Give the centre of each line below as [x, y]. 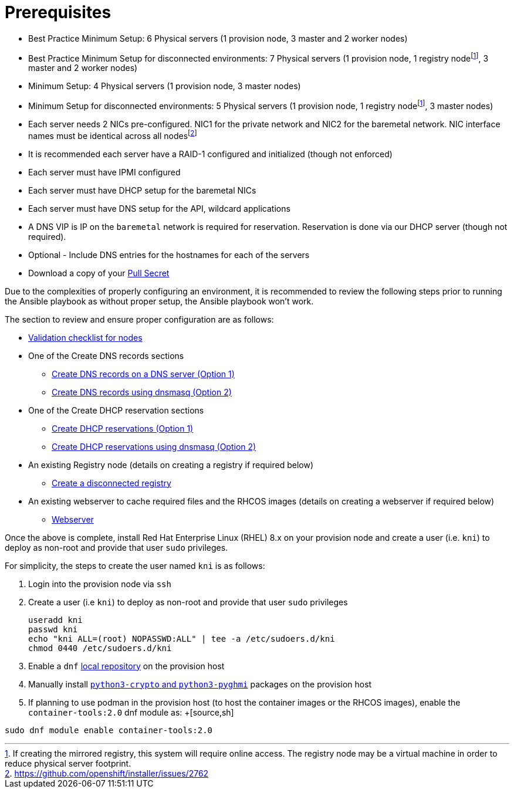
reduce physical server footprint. [68, 763]
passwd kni [53, 629]
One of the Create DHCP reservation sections [116, 410]
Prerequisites [58, 12]
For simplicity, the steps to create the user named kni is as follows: [135, 565]
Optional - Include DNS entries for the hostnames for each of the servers [169, 255]
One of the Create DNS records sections [106, 355]
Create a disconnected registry [111, 483]
